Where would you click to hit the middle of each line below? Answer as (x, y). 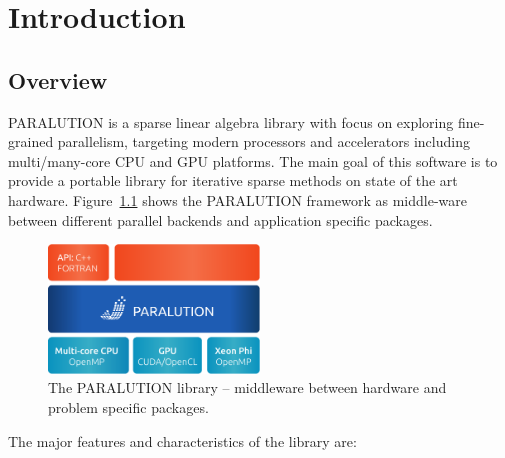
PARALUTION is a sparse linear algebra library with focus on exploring (231, 121)
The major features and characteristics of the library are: (182, 440)
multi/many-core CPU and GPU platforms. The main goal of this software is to (253, 160)
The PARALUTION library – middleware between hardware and (247, 387)
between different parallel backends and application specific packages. (220, 219)
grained (31, 141)
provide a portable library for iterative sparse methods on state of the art (233, 180)
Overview (58, 79)
